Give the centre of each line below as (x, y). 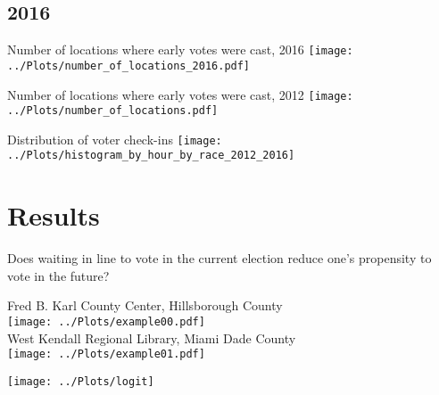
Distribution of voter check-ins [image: (115, 139)
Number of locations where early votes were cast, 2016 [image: (180, 49)
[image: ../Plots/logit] (81, 381)
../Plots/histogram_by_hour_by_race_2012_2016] (151, 156)
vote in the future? (58, 275)
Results (54, 215)
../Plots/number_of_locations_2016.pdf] (129, 66)
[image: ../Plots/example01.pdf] (106, 354)
